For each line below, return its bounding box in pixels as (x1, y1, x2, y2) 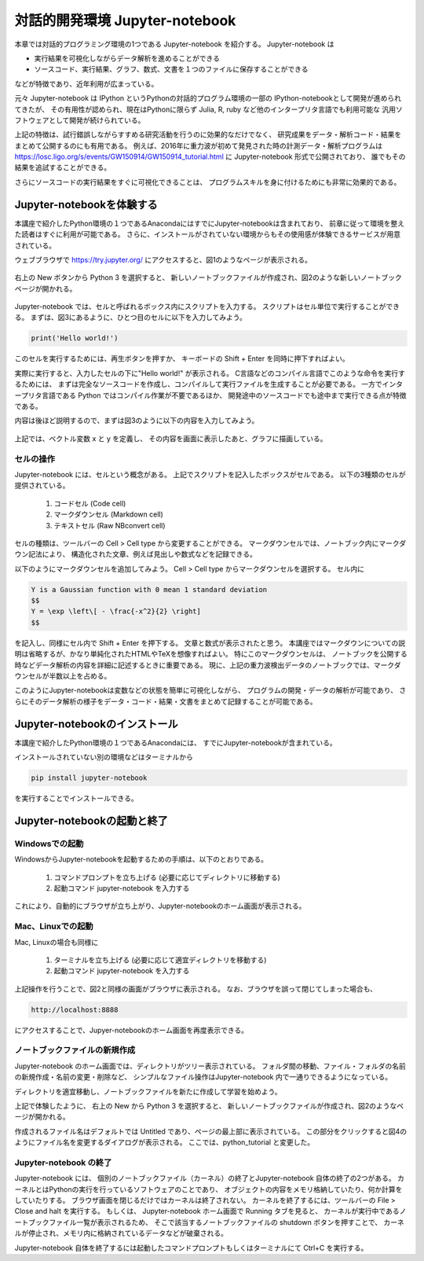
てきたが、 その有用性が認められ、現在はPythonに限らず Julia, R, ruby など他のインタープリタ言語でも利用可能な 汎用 (14, 105, 397, 114)
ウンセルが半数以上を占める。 (14, 671, 111, 680)
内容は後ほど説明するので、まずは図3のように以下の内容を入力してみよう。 (14, 416, 259, 425)
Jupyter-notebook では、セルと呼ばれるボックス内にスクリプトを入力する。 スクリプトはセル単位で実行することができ (14, 302, 400, 311)
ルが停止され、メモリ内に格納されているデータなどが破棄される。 (14, 1229, 228, 1238)
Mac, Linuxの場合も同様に (14, 937, 98, 947)
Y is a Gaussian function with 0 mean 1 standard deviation (31, 585, 268, 594)
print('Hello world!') (31, 334, 119, 343)
